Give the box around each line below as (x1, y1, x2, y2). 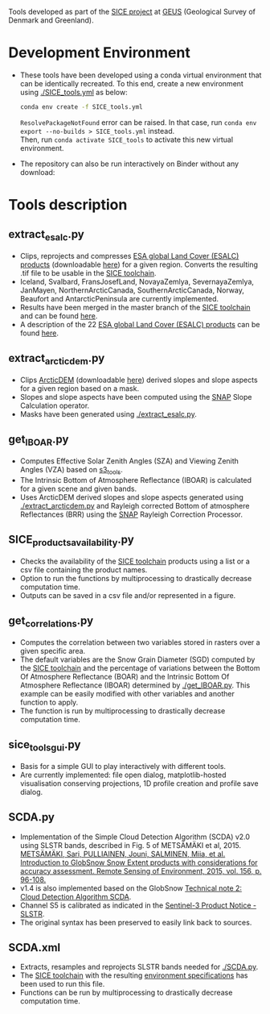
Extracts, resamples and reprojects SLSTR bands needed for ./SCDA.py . (19, 962, 259, 972)
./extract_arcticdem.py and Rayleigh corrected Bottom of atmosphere (19, 501, 250, 510)
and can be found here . (19, 311, 98, 321)
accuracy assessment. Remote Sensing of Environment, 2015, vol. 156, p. (19, 866, 262, 875)
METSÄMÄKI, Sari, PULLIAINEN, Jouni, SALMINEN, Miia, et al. (19, 849, 226, 858)
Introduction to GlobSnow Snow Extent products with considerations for (19, 858, 259, 867)
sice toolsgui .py (8, 738, 81, 754)
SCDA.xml (8, 941, 61, 954)
